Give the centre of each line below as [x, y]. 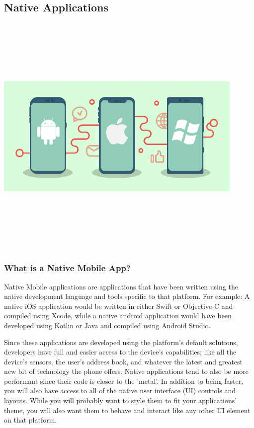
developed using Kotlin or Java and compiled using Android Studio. [107, 325]
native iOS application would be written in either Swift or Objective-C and [119, 306]
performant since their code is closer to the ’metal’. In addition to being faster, [124, 381]
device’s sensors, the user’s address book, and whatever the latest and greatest [124, 361]
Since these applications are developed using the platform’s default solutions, [121, 342]
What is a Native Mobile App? [67, 268]
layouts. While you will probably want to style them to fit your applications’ [121, 400]
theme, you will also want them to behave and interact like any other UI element [127, 410]
